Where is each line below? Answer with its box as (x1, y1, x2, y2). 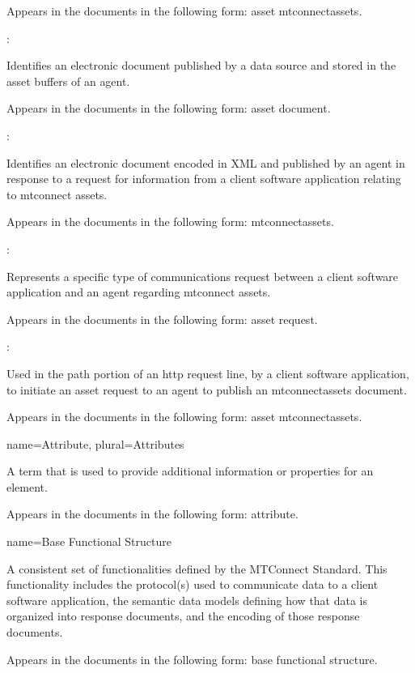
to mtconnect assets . (6, 185, 108, 202)
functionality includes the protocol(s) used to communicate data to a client (6, 576, 379, 593)
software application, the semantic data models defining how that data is (6, 591, 368, 608)
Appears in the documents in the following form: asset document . (6, 100, 331, 117)
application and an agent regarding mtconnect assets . (6, 283, 271, 300)
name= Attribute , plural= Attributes (6, 435, 184, 452)
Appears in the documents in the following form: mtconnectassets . (6, 213, 334, 230)
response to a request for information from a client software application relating (6, 170, 401, 187)
